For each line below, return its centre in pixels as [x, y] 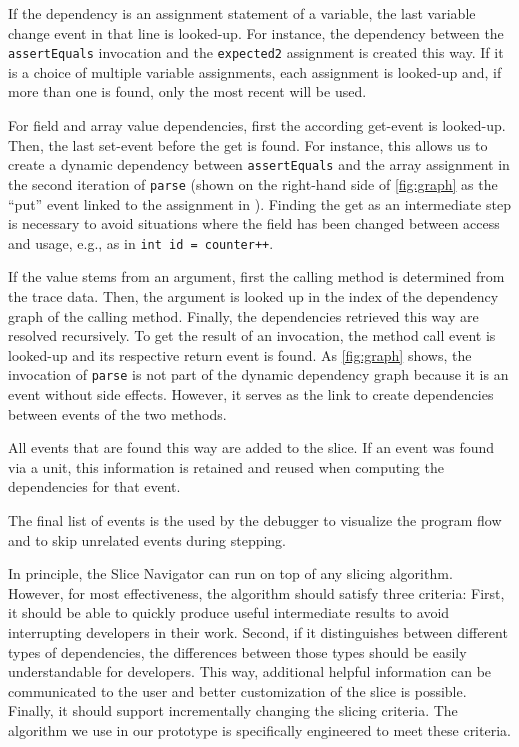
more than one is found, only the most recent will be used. [187, 91]
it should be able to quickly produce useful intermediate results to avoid [229, 612]
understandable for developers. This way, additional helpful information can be [250, 671]
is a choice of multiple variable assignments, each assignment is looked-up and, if [255, 71]
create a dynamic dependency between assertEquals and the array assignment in [259, 164]
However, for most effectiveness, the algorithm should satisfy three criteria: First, [256, 592]
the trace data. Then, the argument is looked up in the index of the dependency [253, 295]
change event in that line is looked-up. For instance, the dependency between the [256, 32]
